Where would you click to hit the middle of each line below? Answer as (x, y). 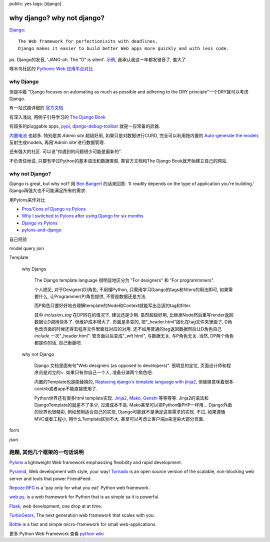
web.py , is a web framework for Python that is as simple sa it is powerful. (84, 497)
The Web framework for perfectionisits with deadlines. (88, 41)
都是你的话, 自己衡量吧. (58, 343)
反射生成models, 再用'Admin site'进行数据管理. (57, 142)
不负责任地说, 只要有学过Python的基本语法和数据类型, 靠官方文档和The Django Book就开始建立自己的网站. (118, 160)
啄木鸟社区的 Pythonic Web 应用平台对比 (51, 69)
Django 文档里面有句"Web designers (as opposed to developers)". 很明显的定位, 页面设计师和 (130, 365)
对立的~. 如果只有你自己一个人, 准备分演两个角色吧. (100, 372)
